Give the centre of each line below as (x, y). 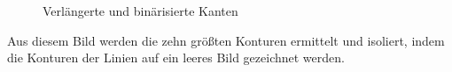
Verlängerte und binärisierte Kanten (140, 11)
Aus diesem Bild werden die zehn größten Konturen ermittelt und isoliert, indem (226, 40)
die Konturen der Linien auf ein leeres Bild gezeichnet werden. (176, 58)
